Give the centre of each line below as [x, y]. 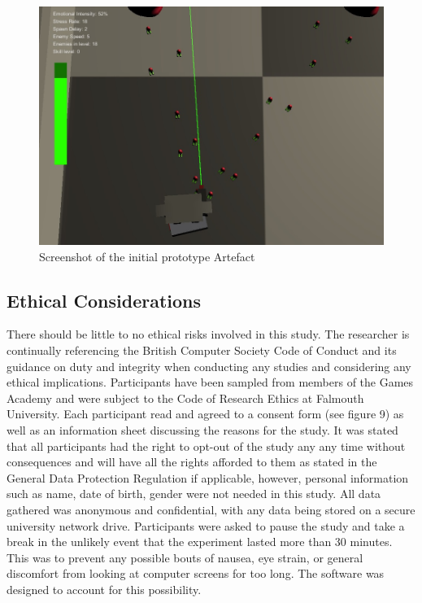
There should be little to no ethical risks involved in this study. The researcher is [208, 334]
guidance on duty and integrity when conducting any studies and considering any [209, 366]
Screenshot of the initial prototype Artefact [147, 256]
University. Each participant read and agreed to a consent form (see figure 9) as [205, 414]
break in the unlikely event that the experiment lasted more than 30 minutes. [200, 542]
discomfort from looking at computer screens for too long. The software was [196, 573]
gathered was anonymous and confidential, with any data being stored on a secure [211, 509]
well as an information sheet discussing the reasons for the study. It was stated [202, 429]
